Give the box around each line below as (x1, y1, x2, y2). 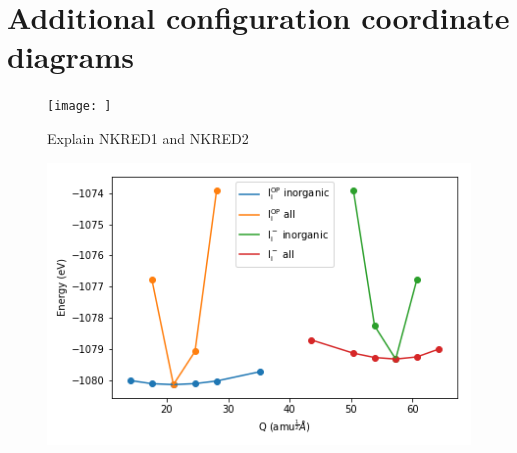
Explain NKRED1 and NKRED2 (47, 127, 249, 148)
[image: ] (47, 99, 112, 114)
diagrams (7, 36, 135, 77)
